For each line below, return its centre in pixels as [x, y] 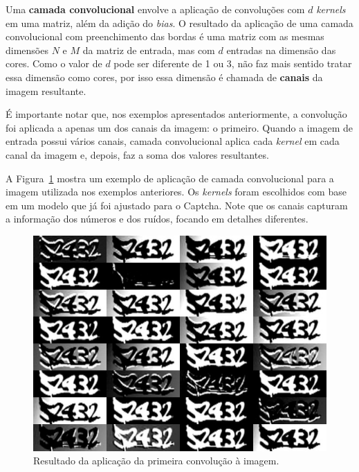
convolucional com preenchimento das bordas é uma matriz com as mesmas [165, 36]
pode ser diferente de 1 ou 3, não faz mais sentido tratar [233, 63]
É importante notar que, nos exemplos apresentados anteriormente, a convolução [176, 114]
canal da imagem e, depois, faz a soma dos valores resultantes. [137, 154]
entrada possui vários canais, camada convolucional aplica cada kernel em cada [173, 141]
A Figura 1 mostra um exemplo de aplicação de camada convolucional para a [170, 178]
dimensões [27, 50]
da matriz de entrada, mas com [149, 50]
